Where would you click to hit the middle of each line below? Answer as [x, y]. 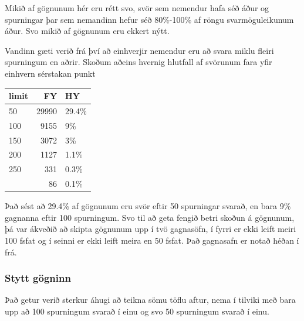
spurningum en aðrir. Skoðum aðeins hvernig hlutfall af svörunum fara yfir [139, 62]
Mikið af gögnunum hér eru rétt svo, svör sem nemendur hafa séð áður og [137, 8]
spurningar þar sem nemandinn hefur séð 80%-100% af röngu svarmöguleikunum [149, 19]
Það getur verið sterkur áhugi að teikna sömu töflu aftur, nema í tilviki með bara [150, 300]
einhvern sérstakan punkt [50, 73]
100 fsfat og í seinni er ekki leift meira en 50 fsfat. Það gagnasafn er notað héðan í [152, 240]
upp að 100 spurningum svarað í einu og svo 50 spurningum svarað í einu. [137, 311]
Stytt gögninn [38, 278]
